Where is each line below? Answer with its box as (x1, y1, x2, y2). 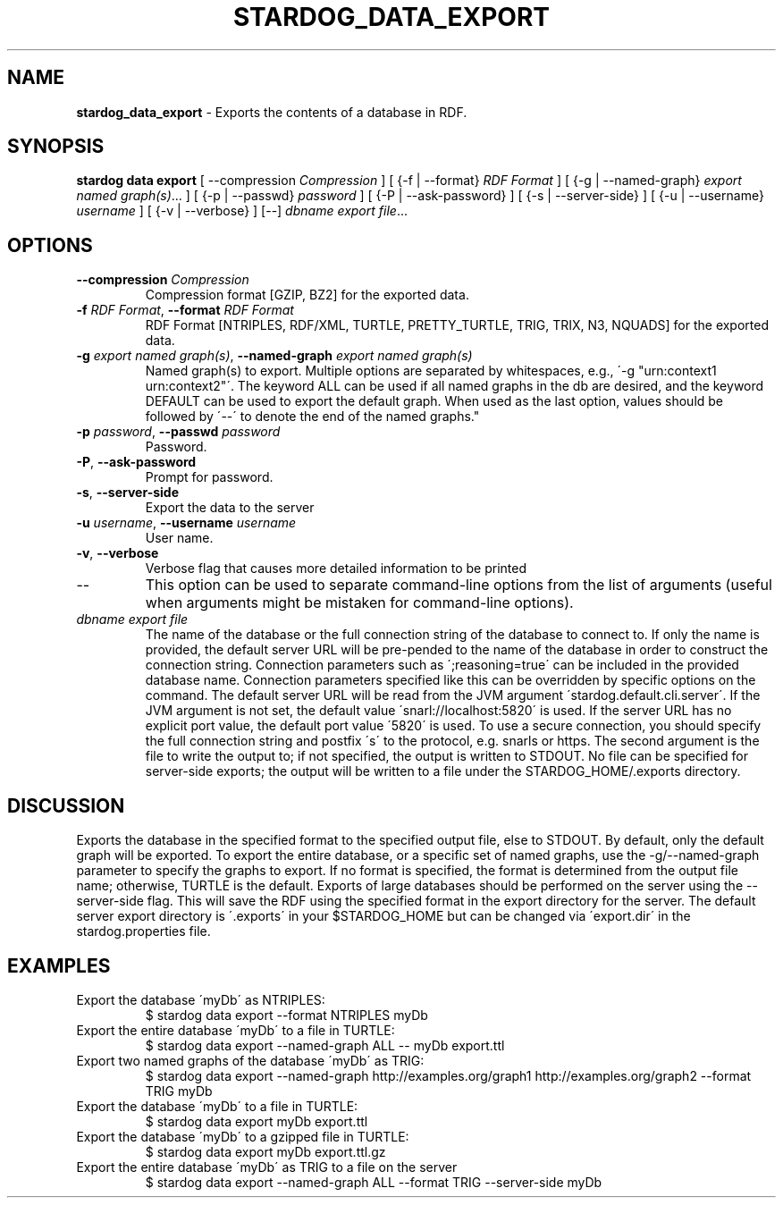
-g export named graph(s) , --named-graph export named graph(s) (76, 348, 473, 364)
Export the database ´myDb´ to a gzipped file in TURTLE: (76, 1128, 409, 1144)
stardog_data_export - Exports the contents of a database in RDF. (76, 104, 467, 120)
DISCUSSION (7, 794, 125, 817)
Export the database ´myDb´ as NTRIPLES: (76, 991, 325, 1007)
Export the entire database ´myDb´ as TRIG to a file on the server (76, 1159, 458, 1175)
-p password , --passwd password (76, 424, 281, 440)
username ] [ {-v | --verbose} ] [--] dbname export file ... (76, 203, 408, 219)
